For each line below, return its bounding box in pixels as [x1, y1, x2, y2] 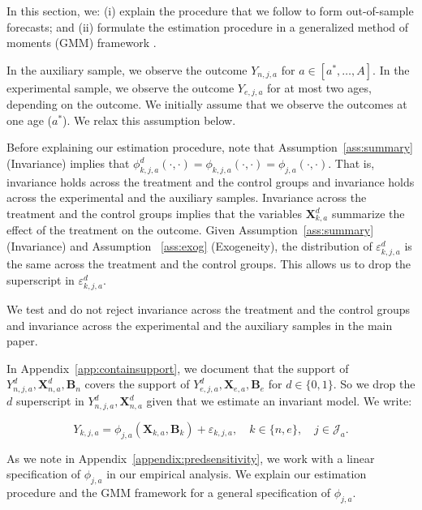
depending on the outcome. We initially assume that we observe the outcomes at [6, 96, 407, 113]
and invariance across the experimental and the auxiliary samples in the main [6, 316, 393, 333]
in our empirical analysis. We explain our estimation [106, 465, 367, 482]
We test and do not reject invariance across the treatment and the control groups [6, 300, 411, 317]
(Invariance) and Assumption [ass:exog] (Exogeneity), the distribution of [6, 238, 372, 255]
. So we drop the [333, 375, 416, 392]
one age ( [6, 111, 52, 128]
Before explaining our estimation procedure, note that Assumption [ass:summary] [6, 139, 413, 156]
